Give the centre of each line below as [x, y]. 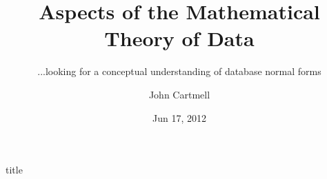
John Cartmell [179, 94]
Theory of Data [179, 38]
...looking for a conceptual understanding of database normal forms [179, 71]
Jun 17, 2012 [179, 117]
